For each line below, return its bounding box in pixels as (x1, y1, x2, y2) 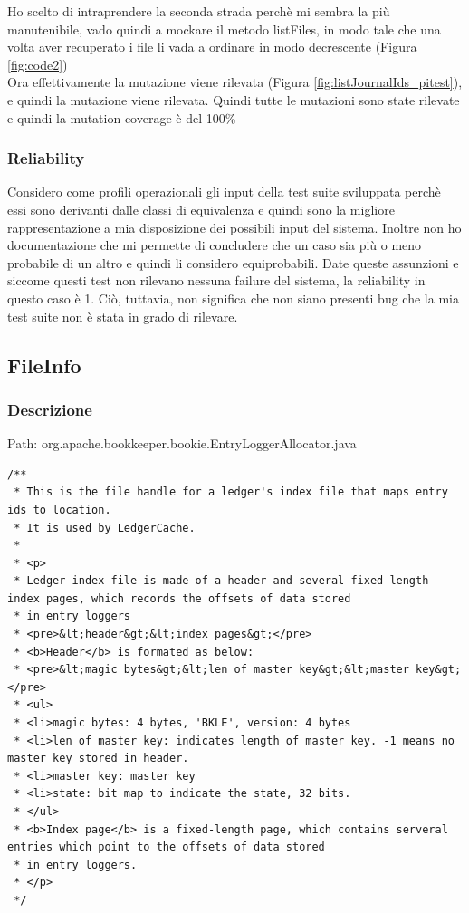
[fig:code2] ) (7, 54, 68, 73)
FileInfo (7, 351, 81, 379)
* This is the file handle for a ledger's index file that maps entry (14, 485, 448, 499)
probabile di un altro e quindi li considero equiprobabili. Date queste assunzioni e (7, 253, 459, 272)
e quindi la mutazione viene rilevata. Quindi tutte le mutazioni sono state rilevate (7, 90, 460, 109)
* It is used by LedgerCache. (14, 521, 196, 534)
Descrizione (7, 398, 92, 420)
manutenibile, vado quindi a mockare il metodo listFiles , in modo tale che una (7, 19, 441, 38)
